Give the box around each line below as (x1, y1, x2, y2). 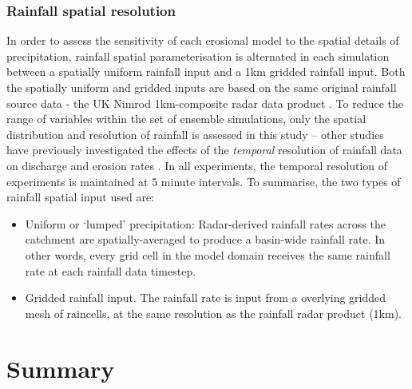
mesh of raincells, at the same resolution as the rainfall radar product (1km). (25, 304, 402, 321)
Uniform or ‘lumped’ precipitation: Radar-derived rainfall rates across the (25, 215, 386, 232)
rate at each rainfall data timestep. (25, 262, 196, 279)
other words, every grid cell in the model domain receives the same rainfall (25, 246, 390, 263)
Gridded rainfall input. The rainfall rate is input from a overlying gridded (25, 289, 386, 306)
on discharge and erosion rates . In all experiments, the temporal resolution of (6, 157, 388, 173)
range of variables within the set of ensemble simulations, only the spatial (6, 110, 366, 127)
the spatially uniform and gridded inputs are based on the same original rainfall (6, 79, 397, 95)
